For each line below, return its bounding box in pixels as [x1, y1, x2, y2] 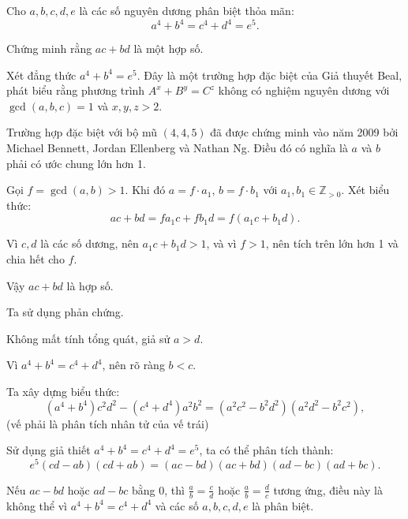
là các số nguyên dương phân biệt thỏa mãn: [79, 2, 294, 18]
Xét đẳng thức [6, 66, 77, 83]
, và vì [206, 235, 237, 252]
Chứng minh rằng [6, 40, 92, 57]
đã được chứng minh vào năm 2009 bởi [210, 124, 399, 140]
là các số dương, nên [40, 235, 139, 252]
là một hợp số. [133, 40, 204, 57]
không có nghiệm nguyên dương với [218, 82, 390, 99]
